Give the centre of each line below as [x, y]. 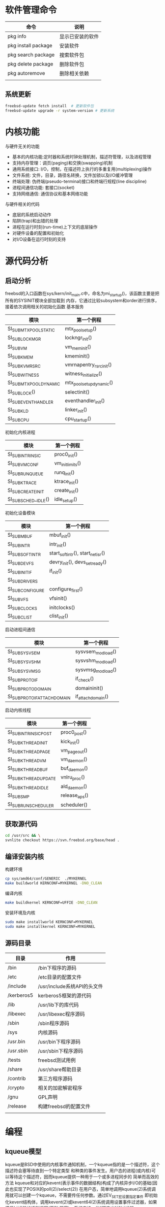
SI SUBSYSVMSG [24, 670]
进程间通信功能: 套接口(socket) [43, 188]
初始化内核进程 [20, 432]
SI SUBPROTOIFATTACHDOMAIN [39, 697]
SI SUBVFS [18, 598]
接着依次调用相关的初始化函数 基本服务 [44, 307]
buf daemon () [74, 769]
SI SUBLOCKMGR [24, 338]
